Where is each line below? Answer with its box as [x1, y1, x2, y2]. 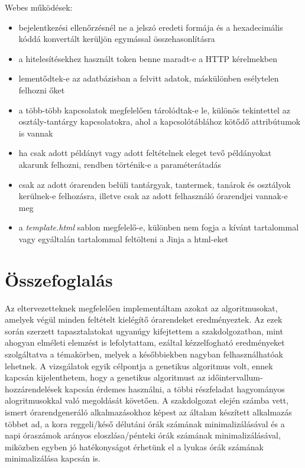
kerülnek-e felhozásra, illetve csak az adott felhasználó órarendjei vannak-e [18, 190, 288, 202]
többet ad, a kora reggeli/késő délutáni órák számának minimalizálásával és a [5, 417, 285, 430]
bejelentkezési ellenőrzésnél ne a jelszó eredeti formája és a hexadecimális [18, 21, 283, 33]
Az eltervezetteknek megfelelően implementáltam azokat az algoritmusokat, [5, 301, 278, 314]
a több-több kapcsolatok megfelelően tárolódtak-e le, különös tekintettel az [18, 103, 290, 116]
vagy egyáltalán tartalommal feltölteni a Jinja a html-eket [18, 232, 229, 245]
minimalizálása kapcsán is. [5, 452, 101, 464]
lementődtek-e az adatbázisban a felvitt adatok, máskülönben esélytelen [18, 72, 279, 84]
